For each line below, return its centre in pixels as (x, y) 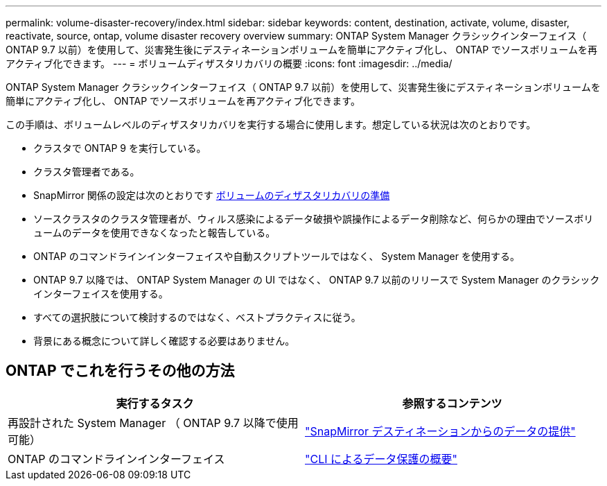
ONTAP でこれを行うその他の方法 (120, 371)
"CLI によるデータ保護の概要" (381, 459)
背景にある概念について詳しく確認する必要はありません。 (164, 341)
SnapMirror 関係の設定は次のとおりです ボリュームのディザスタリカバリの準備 (212, 195)
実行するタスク (155, 403)
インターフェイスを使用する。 (101, 294)
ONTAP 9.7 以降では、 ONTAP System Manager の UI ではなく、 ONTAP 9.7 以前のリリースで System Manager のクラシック (317, 280)
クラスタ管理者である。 (87, 172)
